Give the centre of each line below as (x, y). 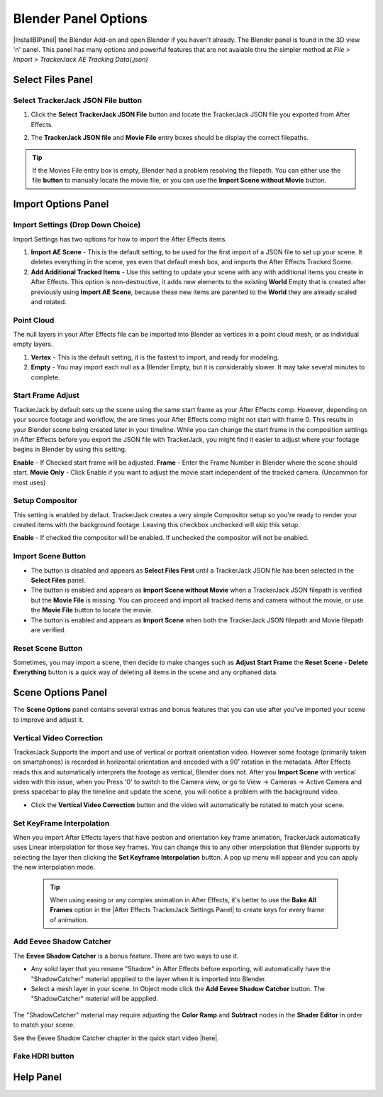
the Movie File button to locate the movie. (92, 610)
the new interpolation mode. (54, 868)
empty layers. (33, 344)
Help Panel (37, 1077)
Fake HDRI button (44, 1057)
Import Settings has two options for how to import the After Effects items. (120, 239)
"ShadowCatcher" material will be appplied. (95, 999)
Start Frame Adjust (46, 396)
